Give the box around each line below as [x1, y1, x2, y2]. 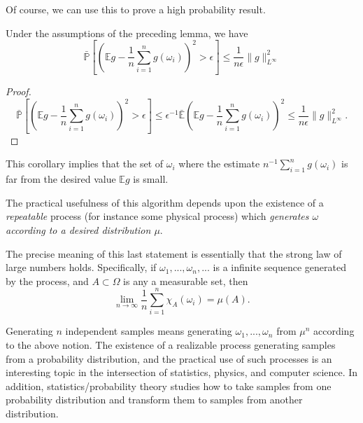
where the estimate [178, 156, 260, 171]
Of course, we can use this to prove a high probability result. [6, 2, 266, 16]
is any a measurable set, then [123, 273, 248, 288]
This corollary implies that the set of [6, 156, 164, 171]
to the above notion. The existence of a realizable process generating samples [6, 338, 336, 352]
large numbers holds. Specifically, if [6, 260, 157, 275]
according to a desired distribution [6, 222, 151, 237]
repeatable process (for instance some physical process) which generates [6, 209, 309, 223]
